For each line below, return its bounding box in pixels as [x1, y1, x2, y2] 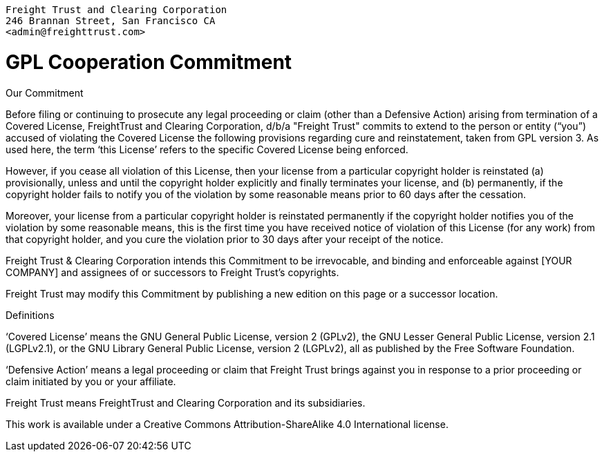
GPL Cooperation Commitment [6, 50, 292, 74]
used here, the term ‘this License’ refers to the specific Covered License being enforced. [6, 143, 408, 155]
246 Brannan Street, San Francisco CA [6, 15, 216, 26]
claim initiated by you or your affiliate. [6, 375, 176, 387]
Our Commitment [6, 86, 84, 99]
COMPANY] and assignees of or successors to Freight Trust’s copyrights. [6, 266, 339, 278]
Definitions [6, 309, 55, 321]
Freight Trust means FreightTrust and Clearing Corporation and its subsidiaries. [6, 396, 366, 409]
